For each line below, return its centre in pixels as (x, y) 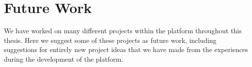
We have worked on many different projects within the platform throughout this (123, 31)
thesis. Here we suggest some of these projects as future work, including (110, 40)
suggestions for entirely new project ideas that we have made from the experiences (126, 49)
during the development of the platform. (64, 59)
